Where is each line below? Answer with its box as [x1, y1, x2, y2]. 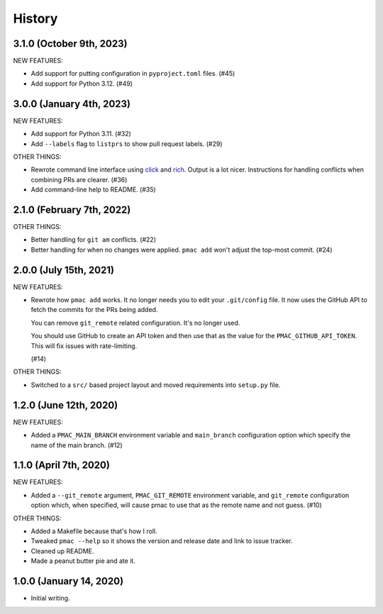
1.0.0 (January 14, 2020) [13, 575, 124, 587]
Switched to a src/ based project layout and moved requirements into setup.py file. [30, 380, 281, 389]
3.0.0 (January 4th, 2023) [13, 98, 131, 110]
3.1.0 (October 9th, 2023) [13, 38, 128, 50]
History [13, 11, 58, 26]
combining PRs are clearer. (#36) [30, 175, 128, 184]
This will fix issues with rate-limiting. [30, 341, 138, 350]
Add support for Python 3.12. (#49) [30, 79, 133, 88]
